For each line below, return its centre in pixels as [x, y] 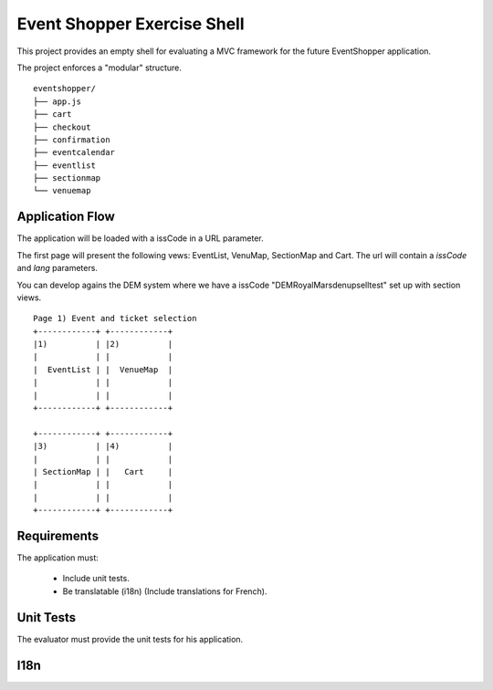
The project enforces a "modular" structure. [100, 68]
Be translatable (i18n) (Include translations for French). [165, 591]
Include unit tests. [96, 579]
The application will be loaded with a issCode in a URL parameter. [140, 238]
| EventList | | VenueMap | [103, 369]
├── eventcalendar [74, 152]
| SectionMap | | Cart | [103, 471]
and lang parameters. [57, 268]
